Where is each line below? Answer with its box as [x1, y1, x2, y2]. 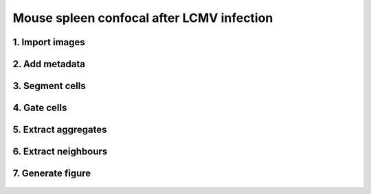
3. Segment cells [12, 80, 86, 92]
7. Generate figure [12, 168, 91, 180]
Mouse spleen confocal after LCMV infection [12, 10, 273, 25]
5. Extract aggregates [12, 124, 107, 136]
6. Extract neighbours [12, 146, 108, 158]
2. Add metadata [12, 58, 86, 70]
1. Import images [12, 36, 85, 48]
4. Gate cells [12, 102, 67, 114]
